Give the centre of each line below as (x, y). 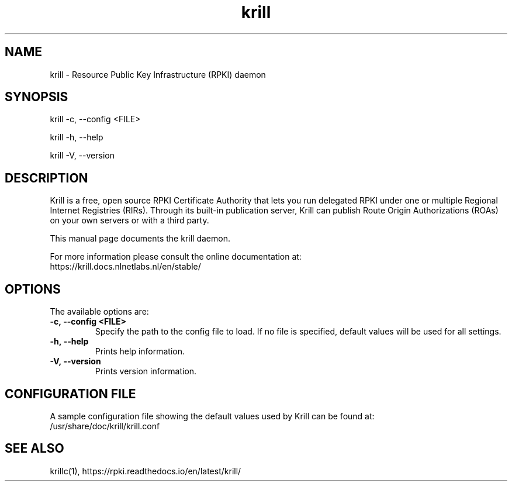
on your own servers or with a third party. (129, 220)
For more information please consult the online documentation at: (176, 257)
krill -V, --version (82, 156)
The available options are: (99, 312)
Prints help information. (140, 351)
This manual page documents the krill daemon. (140, 239)
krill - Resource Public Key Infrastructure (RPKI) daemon (158, 74)
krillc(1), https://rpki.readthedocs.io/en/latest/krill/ (146, 471)
